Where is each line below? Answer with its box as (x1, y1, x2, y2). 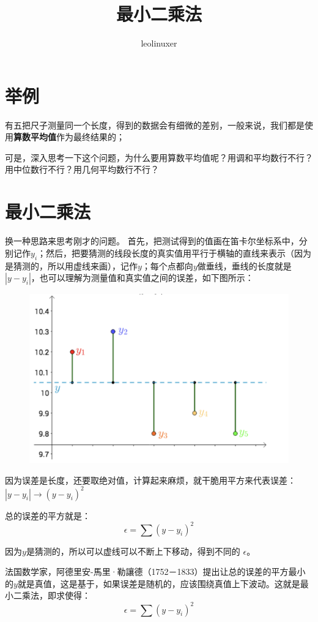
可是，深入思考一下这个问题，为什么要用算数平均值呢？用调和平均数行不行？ (5, 151, 313, 163)
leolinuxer (141, 37, 177, 50)
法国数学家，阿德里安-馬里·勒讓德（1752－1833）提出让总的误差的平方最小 (5, 565, 306, 578)
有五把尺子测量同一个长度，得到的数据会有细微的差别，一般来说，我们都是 (5, 118, 305, 131)
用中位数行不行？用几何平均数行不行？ (5, 163, 159, 176)
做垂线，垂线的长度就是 (197, 259, 292, 272)
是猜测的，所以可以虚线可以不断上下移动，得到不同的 (26, 544, 240, 557)
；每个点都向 (141, 259, 193, 272)
